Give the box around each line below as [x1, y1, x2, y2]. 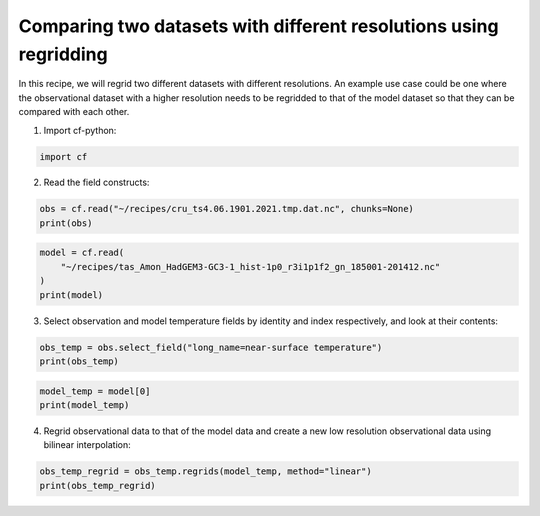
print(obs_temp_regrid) [39, 480, 157, 491]
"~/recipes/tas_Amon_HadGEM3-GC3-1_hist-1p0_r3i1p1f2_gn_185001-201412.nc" [60, 261, 441, 272]
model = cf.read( [39, 247, 125, 259]
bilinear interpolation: [43, 439, 132, 451]
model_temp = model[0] [39, 385, 151, 397]
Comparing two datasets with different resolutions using [18, 15, 499, 37]
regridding [18, 43, 109, 65]
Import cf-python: [43, 124, 117, 136]
